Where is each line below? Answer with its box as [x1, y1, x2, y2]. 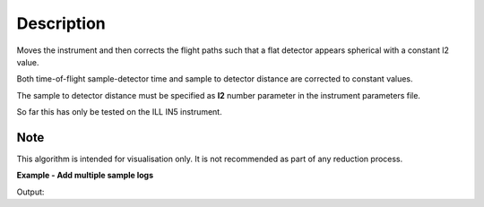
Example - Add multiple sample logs [16, 170, 154, 181]
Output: [16, 186, 45, 197]
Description [16, 13, 107, 33]
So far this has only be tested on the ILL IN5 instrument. [16, 107, 223, 117]
